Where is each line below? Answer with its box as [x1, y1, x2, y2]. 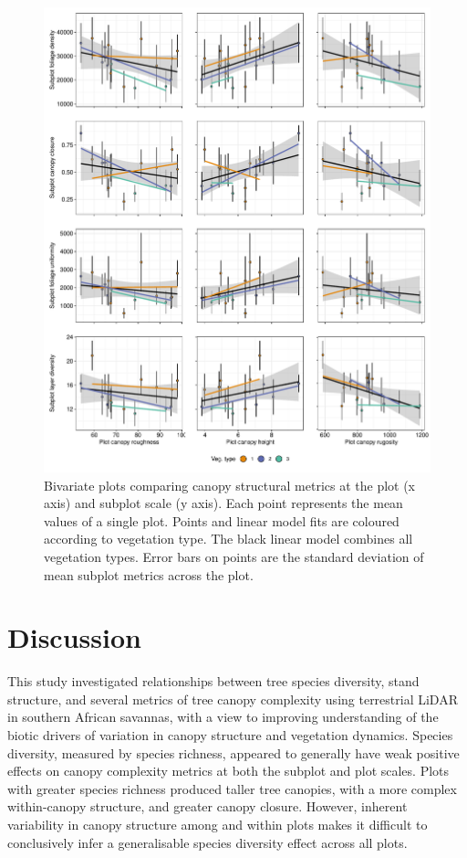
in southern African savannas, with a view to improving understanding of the [7, 707, 439, 726]
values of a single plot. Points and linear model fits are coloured [44, 511, 400, 530]
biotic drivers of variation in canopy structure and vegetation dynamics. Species [7, 726, 453, 745]
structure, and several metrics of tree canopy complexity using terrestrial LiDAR [7, 689, 458, 708]
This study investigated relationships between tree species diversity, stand [7, 672, 420, 691]
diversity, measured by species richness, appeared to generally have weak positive [7, 743, 460, 762]
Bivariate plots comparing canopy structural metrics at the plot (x [44, 475, 416, 494]
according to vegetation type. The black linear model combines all [44, 529, 413, 548]
